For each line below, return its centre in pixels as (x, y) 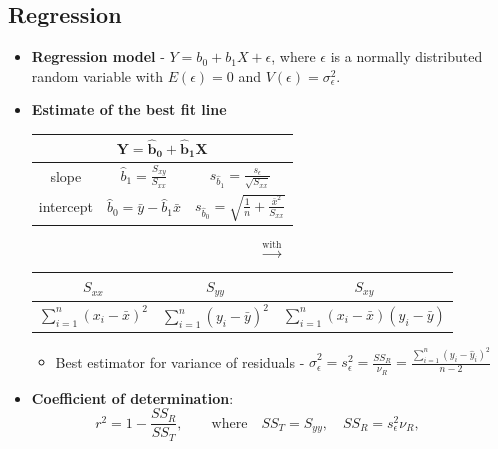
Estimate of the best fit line (129, 109)
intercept (65, 206)
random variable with (97, 75)
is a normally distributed (406, 56)
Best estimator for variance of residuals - (180, 361)
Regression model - (98, 56)
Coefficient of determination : (132, 397)
